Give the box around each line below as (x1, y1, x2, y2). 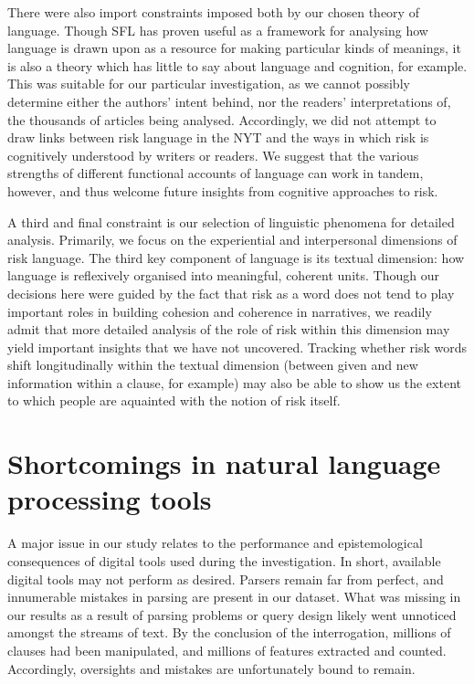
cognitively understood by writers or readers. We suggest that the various (7, 145, 419, 164)
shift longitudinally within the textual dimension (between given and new (7, 355, 418, 374)
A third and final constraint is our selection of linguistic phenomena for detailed (7, 212, 455, 231)
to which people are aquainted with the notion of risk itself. (7, 391, 341, 410)
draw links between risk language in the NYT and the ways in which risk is (7, 128, 429, 147)
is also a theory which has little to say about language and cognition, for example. (7, 56, 468, 75)
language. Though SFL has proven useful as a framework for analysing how (7, 20, 428, 39)
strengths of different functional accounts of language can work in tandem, (7, 163, 424, 183)
